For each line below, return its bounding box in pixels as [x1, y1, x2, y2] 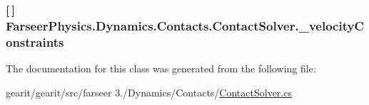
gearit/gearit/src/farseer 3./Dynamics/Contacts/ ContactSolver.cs [6, 84, 292, 99]
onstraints [6, 33, 64, 50]
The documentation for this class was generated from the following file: [6, 61, 316, 76]
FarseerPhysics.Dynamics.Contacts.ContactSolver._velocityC [6, 16, 364, 34]
